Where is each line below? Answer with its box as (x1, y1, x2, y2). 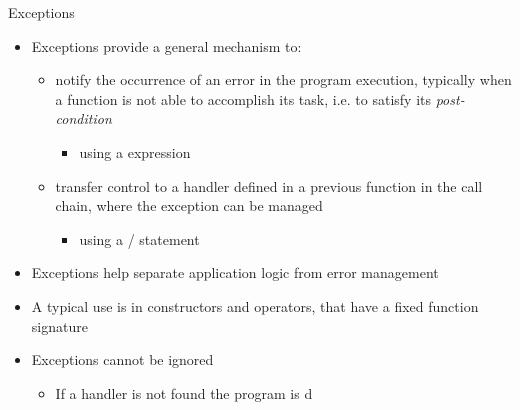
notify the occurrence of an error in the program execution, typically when (55, 69, 512, 90)
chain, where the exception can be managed (55, 195, 323, 216)
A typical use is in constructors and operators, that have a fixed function (31, 295, 479, 316)
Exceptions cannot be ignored (31, 349, 214, 370)
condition (55, 108, 112, 129)
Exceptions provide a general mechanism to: (31, 35, 302, 56)
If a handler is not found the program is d (55, 382, 313, 403)
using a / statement (79, 228, 200, 249)
